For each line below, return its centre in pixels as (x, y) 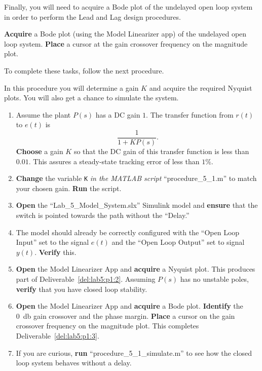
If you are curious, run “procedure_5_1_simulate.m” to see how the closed (134, 353)
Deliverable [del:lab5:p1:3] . (58, 335)
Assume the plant (43, 114)
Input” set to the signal (52, 242)
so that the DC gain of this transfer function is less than (161, 151)
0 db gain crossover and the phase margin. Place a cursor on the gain (125, 316)
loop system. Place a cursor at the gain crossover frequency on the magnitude (126, 43)
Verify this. (58, 252)
